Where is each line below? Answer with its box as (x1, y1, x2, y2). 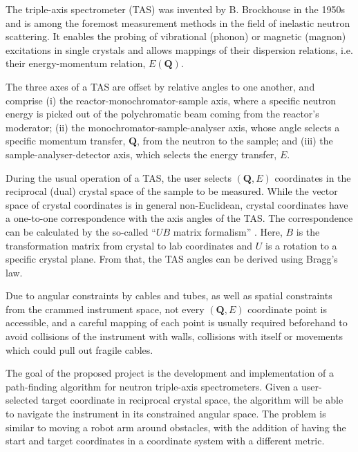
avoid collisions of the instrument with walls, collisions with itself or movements (6, 329, 343, 343)
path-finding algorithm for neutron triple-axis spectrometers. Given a (6, 379, 299, 393)
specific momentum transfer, (6, 133, 126, 148)
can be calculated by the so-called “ (6, 224, 156, 238)
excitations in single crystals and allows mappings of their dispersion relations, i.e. (6, 42, 353, 57)
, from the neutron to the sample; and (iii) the (137, 133, 333, 148)
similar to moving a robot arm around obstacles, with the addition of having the (6, 420, 346, 434)
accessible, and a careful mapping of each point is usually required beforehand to (6, 315, 348, 330)
